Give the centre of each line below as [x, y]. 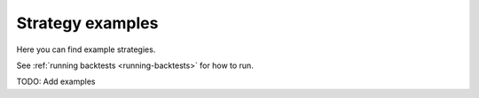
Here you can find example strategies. [86, 49]
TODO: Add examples [56, 82]
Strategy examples [87, 23]
